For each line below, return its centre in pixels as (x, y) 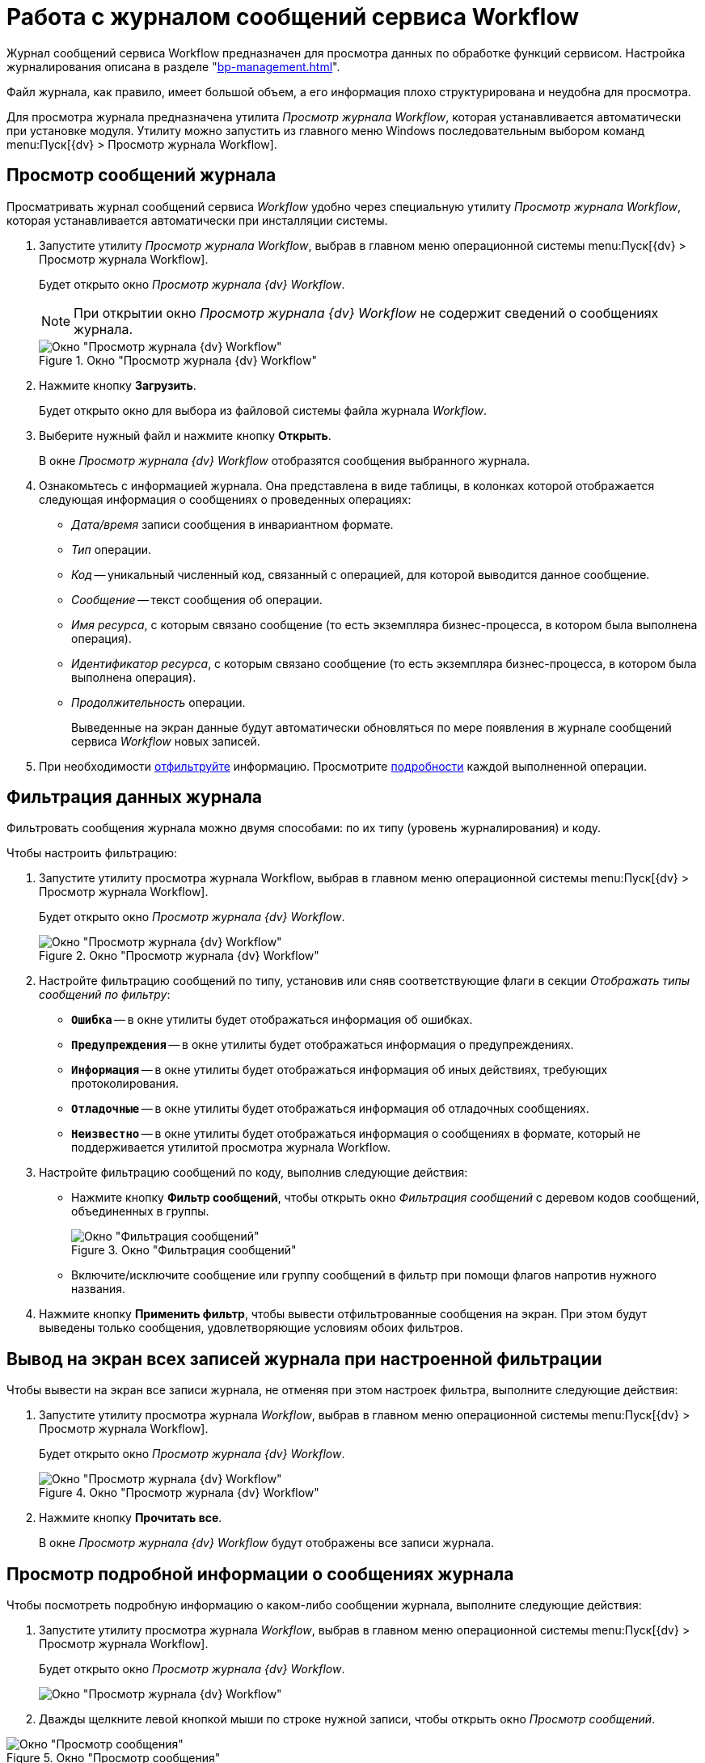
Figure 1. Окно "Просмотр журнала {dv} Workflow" (178, 360)
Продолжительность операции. (158, 702)
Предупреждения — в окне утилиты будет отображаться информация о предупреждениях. (323, 1045)
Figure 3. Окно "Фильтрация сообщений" (184, 1250)
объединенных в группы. (140, 1211)
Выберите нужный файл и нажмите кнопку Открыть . (185, 435)
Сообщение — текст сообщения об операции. (197, 599)
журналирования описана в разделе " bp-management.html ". (173, 66)
